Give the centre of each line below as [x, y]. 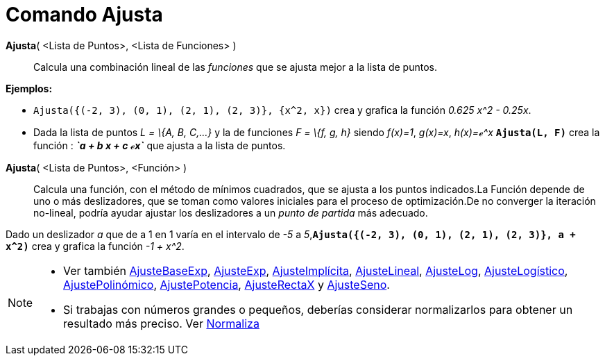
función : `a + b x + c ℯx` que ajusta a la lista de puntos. [160, 145]
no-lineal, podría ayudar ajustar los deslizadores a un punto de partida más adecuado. [231, 212]
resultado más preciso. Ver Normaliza [161, 323]
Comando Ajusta [84, 15]
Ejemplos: [29, 88]
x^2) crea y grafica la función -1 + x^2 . [95, 246]
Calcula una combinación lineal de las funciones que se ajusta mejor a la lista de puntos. [235, 67]
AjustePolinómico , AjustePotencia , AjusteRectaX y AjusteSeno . [227, 284]
